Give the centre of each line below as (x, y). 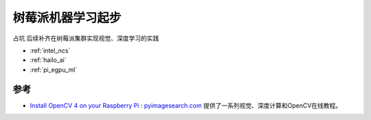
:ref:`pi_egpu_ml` (54, 70)
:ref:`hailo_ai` (48, 60)
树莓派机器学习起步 (67, 18)
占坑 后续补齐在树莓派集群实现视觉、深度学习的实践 (86, 38)
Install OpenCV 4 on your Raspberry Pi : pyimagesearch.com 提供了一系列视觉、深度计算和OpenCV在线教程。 (186, 105)
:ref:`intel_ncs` (50, 50)
